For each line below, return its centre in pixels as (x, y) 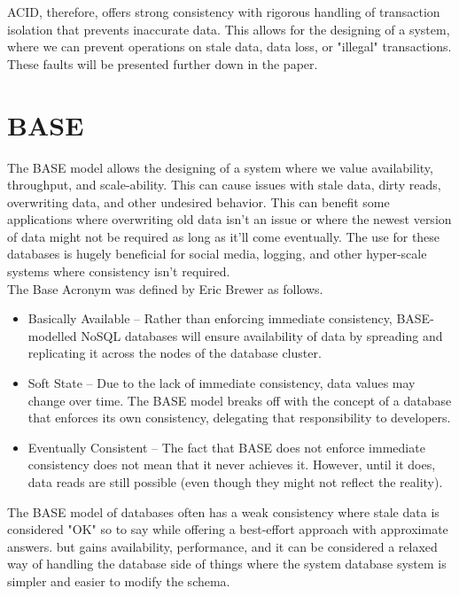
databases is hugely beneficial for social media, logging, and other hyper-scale (217, 254)
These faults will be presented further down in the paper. (163, 63)
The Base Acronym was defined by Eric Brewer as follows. (165, 288)
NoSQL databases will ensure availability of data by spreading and (262, 335)
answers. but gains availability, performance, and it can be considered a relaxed (222, 546)
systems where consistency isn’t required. (119, 271)
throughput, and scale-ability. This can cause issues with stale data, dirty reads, (224, 185)
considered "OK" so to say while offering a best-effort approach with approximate (228, 529)
